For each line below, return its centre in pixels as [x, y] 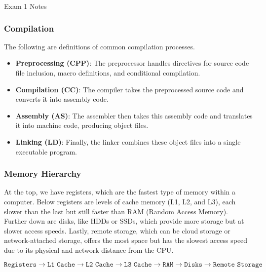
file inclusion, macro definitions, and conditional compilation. [108, 73]
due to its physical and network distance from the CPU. [89, 250]
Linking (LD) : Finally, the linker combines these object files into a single [128, 141]
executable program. [46, 151]
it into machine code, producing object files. [82, 125]
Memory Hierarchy [43, 174]
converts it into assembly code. [62, 99]
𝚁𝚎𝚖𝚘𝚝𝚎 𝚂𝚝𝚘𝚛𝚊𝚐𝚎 [238, 264]
